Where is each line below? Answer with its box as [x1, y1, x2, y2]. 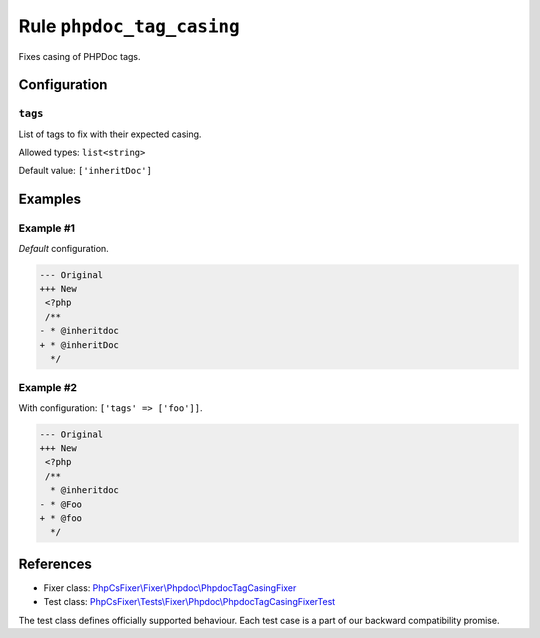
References [18, 555, 92, 572]
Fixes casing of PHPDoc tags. [18, 50, 141, 62]
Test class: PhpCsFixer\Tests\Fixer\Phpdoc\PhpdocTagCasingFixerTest [43, 596, 336, 608]
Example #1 [18, 221, 75, 235]
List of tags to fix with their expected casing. [18, 128, 202, 140]
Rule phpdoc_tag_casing [18, 15, 240, 37]
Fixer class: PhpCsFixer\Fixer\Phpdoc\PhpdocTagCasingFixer [43, 581, 297, 594]
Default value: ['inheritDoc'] [18, 165, 152, 177]
